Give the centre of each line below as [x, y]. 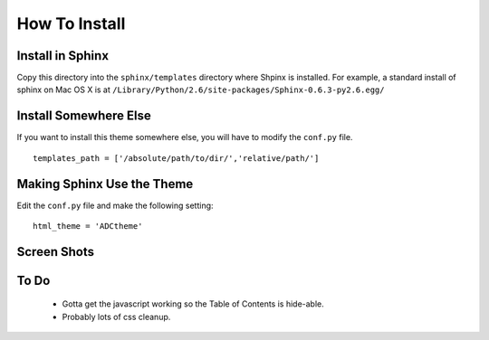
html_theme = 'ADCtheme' [88, 227]
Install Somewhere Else [84, 116]
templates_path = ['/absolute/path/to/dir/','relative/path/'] [176, 158]
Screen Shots [56, 252]
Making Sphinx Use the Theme [105, 184]
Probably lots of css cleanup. [116, 316]
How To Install [71, 24]
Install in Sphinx [62, 56]
